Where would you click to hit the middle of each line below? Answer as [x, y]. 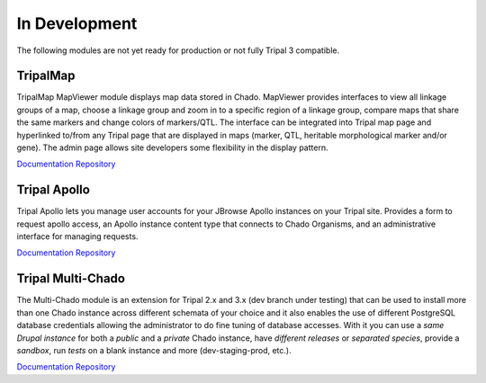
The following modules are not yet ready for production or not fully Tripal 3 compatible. [178, 50]
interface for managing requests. [77, 236]
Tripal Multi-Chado [71, 279]
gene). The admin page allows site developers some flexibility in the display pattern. [172, 147]
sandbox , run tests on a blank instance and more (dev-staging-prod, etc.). [154, 350]
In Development [77, 23]
